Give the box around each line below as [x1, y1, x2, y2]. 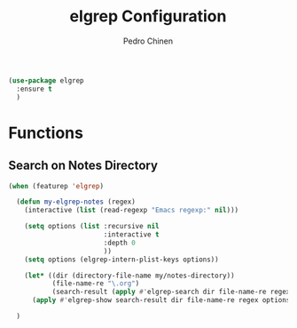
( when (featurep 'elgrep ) [8, 181, 104, 190]
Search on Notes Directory [8, 158, 159, 173]
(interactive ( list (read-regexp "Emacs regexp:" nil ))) [24, 206, 239, 215]
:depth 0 [103, 238, 137, 247]
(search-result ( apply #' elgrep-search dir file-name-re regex [51, 287, 291, 297]
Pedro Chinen [122, 36, 174, 46]
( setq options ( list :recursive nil [24, 222, 160, 231]
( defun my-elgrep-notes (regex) [16, 197, 137, 206]
